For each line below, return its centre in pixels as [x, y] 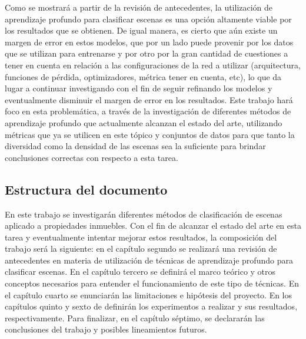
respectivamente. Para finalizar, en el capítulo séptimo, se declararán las [135, 317]
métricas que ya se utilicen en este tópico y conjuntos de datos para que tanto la [150, 134]
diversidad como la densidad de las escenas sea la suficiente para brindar [135, 146]
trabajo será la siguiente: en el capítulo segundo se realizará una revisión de [141, 249]
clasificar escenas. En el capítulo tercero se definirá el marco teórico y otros [140, 271]
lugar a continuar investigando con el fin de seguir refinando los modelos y [139, 88]
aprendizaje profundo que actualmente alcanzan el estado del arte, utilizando [144, 122]
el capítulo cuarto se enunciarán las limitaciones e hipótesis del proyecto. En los [149, 294]
